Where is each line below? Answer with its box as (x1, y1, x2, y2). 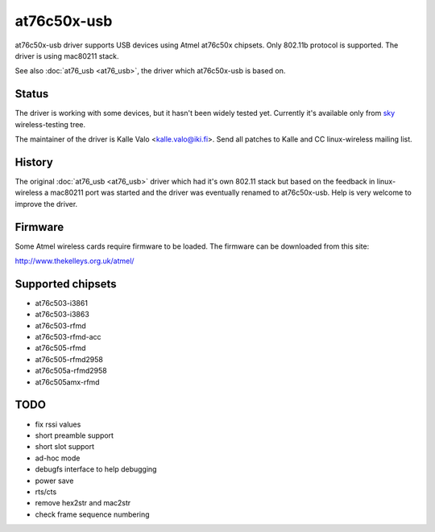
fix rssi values (35, 419, 81, 429)
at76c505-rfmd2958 (35, 354, 104, 364)
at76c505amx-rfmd (35, 377, 100, 386)
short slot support (35, 442, 95, 452)
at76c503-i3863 (35, 310, 90, 320)
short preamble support (35, 431, 114, 440)
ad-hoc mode (35, 453, 81, 463)
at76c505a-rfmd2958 (35, 366, 108, 376)
